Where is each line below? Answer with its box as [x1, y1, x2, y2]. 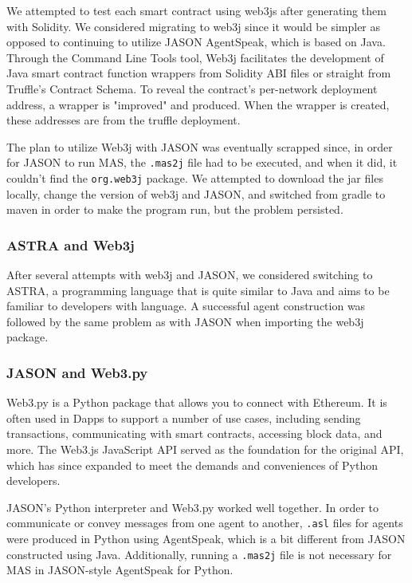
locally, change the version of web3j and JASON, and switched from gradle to [6, 185, 386, 202]
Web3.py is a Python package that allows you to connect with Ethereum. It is [6, 394, 387, 411]
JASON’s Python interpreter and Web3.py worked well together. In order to [6, 498, 379, 515]
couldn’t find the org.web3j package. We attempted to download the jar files [6, 170, 383, 186]
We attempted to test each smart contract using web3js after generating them [6, 2, 386, 18]
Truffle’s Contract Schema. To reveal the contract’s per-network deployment [6, 80, 378, 97]
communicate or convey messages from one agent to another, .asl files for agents [6, 514, 403, 531]
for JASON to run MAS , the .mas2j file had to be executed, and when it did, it [6, 154, 398, 171]
